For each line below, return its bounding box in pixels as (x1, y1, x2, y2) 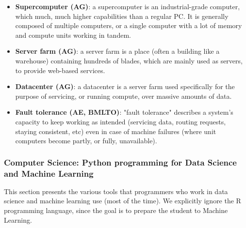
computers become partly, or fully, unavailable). (15, 136, 157, 146)
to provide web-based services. (15, 65, 105, 75)
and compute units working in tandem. (15, 30, 131, 40)
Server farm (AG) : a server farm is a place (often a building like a (15, 46, 220, 56)
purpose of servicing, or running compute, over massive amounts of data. (15, 91, 232, 101)
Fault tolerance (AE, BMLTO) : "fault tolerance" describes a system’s (15, 107, 233, 117)
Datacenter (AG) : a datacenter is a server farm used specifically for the (15, 81, 235, 91)
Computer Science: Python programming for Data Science (4, 156, 237, 168)
